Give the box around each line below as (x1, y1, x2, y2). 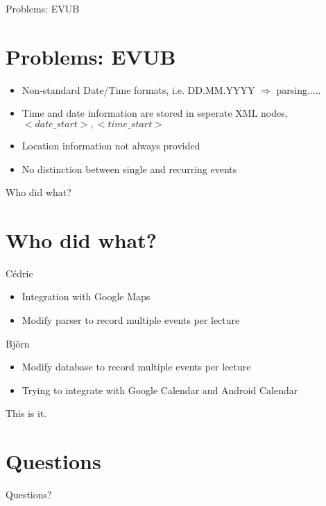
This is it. (6, 406, 47, 421)
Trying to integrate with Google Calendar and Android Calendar (22, 382, 298, 397)
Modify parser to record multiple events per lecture (22, 313, 240, 327)
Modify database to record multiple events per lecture (22, 359, 251, 374)
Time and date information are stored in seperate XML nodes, (22, 106, 288, 120)
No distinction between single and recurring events (22, 161, 237, 176)
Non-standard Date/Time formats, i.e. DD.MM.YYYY (22, 82, 255, 97)
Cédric (6, 266, 33, 280)
